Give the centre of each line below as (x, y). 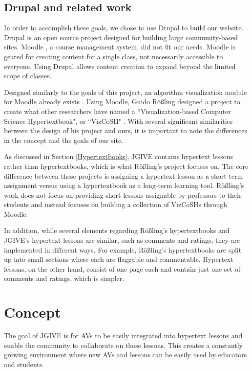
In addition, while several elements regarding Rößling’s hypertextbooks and (117, 230)
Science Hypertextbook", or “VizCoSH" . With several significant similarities (118, 121)
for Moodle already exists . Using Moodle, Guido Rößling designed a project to (122, 102)
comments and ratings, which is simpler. (64, 278)
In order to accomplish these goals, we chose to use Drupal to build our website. (124, 28)
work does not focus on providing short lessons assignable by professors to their (123, 195)
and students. (24, 364)
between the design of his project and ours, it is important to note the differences (126, 130)
